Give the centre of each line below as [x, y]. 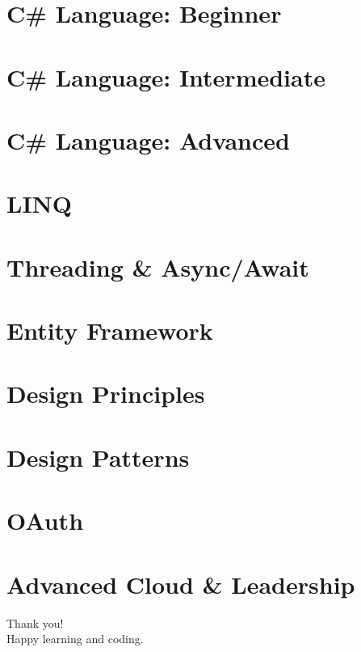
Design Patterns [98, 457]
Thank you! [35, 622]
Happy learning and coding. [75, 639]
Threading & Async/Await [158, 267]
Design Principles [106, 394]
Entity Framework [110, 330]
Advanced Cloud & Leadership [181, 584]
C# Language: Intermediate [166, 76]
